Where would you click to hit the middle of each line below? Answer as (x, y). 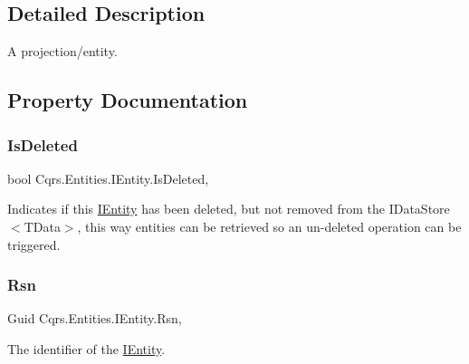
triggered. (34, 244)
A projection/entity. (62, 51)
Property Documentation (128, 100)
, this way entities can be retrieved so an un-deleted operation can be (269, 226)
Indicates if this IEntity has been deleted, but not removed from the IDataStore (229, 209)
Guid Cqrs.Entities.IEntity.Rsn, (95, 318)
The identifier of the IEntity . (86, 348)
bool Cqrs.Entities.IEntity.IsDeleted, (108, 178)
